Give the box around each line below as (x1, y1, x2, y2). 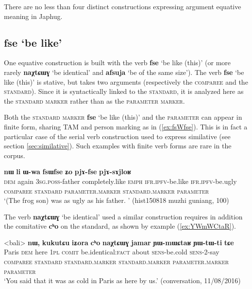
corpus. (4, 150, 25, 160)
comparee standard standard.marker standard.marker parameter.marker (4, 256, 229, 267)
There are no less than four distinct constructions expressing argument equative (4, 1, 241, 11)
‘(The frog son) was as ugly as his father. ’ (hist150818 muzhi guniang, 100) (4, 195, 229, 205)
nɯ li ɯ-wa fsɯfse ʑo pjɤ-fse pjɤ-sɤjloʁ (4, 166, 132, 177)
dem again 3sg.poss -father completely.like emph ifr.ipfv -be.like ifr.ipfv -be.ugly (4, 176, 237, 186)
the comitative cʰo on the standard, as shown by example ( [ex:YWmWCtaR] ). (4, 221, 236, 231)
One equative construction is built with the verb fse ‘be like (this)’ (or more (4, 57, 231, 68)
